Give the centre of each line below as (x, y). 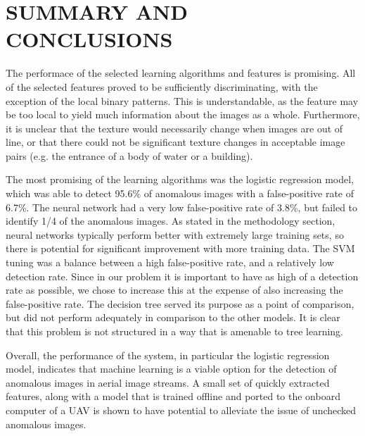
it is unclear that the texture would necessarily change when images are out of (174, 128)
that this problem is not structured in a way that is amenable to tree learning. (175, 331)
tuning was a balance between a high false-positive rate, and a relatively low (170, 262)
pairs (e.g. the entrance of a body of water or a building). (129, 155)
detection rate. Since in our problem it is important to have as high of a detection (182, 276)
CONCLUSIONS (89, 39)
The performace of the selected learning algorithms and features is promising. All (181, 73)
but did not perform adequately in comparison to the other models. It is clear (173, 317)
